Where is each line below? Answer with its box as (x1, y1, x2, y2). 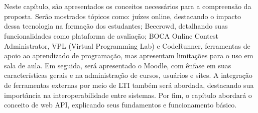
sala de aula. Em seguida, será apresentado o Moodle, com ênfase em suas (4, 60, 231, 70)
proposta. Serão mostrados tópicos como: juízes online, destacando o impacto (4, 11, 241, 21)
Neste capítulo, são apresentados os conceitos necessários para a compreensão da (4, 1, 251, 12)
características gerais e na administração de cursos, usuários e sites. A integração (4, 70, 252, 80)
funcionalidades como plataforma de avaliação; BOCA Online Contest (4, 30, 218, 41)
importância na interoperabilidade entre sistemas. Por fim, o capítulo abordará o (4, 89, 252, 100)
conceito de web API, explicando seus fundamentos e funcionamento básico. (4, 99, 237, 110)
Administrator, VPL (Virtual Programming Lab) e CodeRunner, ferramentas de (4, 40, 250, 51)
